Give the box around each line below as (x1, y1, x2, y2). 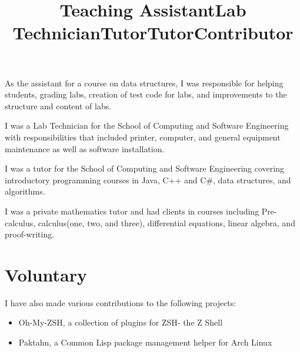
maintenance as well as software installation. (5, 142, 165, 155)
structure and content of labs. (5, 99, 112, 112)
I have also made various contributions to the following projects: (5, 296, 236, 309)
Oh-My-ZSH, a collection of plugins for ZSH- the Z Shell (18, 316, 223, 328)
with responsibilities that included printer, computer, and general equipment (5, 130, 281, 143)
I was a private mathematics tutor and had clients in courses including (5, 205, 259, 217)
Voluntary (5, 262, 88, 286)
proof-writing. (5, 228, 55, 240)
